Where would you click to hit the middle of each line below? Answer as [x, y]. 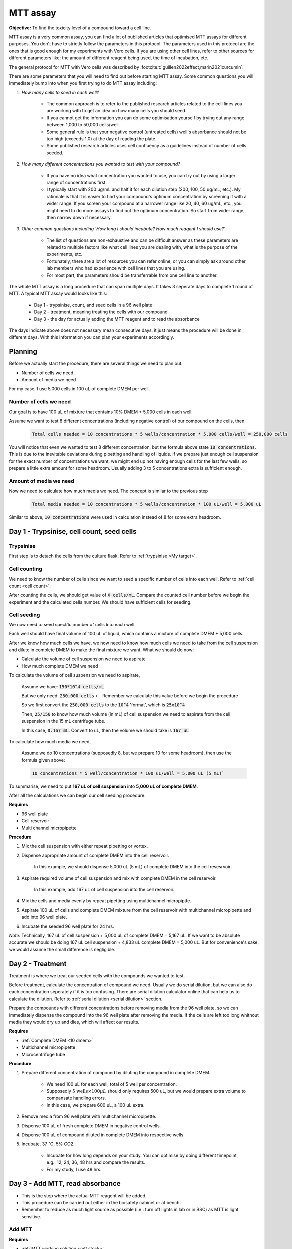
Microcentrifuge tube [44, 1054]
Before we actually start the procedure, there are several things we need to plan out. [96, 363]
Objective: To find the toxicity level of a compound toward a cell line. [80, 28]
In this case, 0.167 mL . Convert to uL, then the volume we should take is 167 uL [105, 730]
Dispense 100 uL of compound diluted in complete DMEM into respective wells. [103, 1135]
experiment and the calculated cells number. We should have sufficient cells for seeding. [100, 602]
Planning [23, 351]
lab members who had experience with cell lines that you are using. [116, 268]
